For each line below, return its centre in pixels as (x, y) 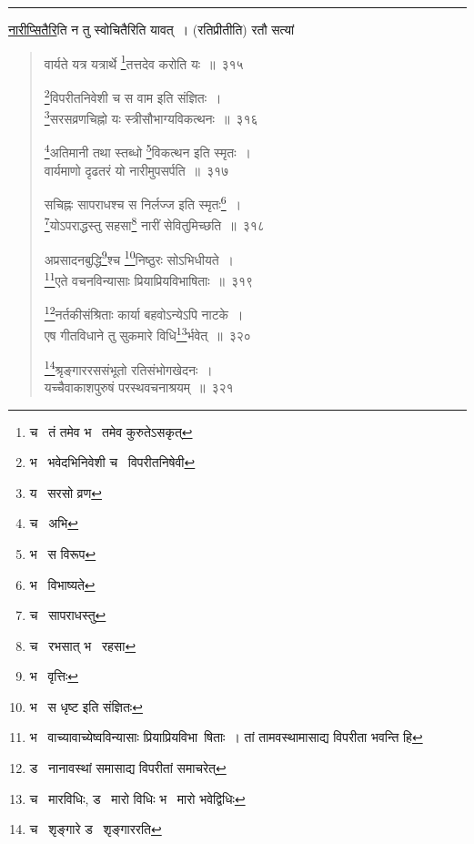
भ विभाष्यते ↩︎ (62, 584)
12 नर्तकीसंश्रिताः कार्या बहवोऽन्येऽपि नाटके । (144, 313)
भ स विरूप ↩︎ (63, 553)
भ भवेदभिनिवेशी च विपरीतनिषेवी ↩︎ (112, 462)
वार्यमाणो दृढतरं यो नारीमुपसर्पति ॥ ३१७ (136, 170)
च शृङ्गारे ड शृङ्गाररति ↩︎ (96, 829)
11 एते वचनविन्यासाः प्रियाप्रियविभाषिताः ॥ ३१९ (149, 279)
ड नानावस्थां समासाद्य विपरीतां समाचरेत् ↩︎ (128, 768)
